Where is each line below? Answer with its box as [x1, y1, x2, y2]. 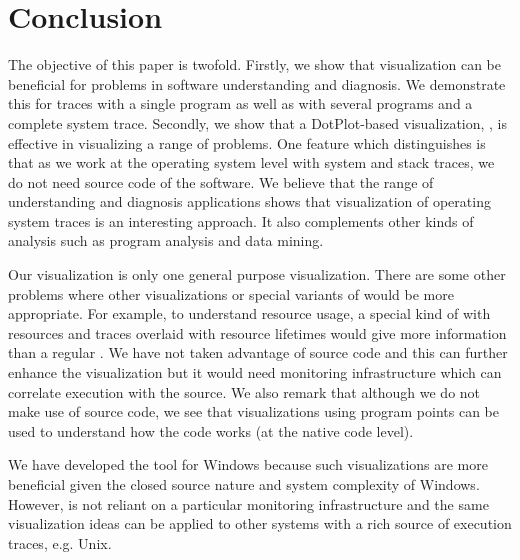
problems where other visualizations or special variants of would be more [8, 283, 454, 304]
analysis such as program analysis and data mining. [8, 230, 324, 251]
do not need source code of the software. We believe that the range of [8, 171, 434, 192]
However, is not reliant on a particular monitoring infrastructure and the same [8, 493, 489, 514]
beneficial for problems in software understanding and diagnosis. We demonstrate [8, 73, 506, 94]
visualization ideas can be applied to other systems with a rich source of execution [8, 513, 512, 534]
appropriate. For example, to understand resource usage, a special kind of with [8, 303, 491, 324]
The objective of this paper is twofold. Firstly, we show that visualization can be [8, 54, 501, 75]
